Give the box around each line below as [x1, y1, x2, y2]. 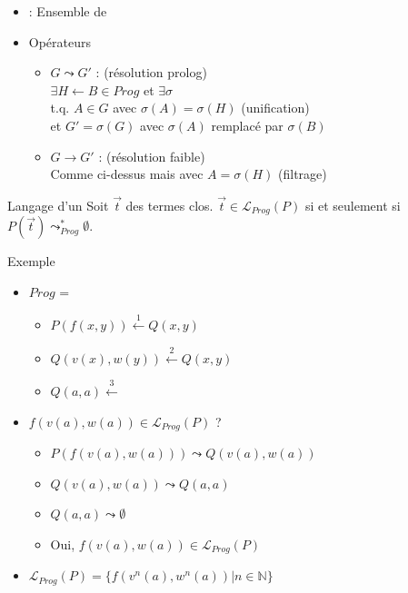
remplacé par [211, 115, 284, 134]
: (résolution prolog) [95, 63, 207, 82]
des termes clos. [125, 195, 214, 214]
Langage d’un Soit [7, 195, 109, 214]
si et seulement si [304, 195, 401, 214]
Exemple [7, 252, 55, 271]
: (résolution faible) [98, 146, 205, 165]
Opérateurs [28, 32, 92, 51]
